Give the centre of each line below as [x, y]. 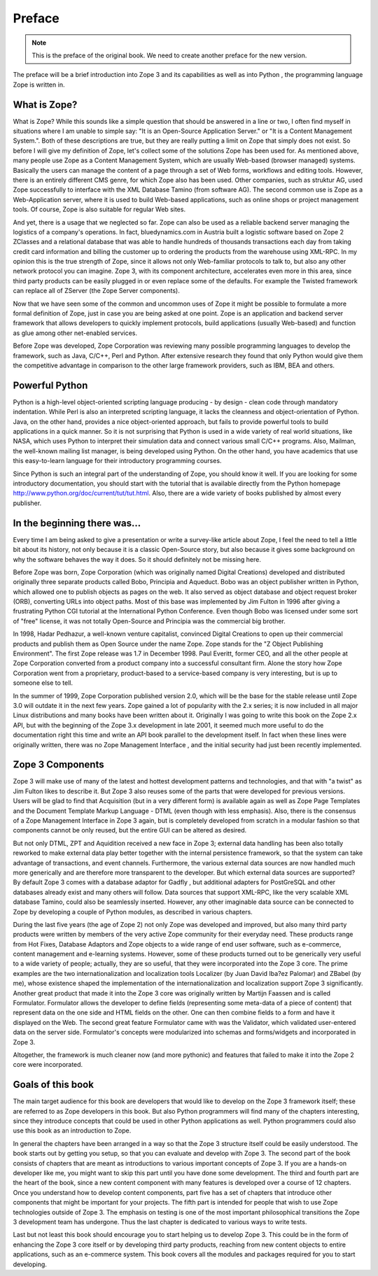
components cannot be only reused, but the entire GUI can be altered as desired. [130, 830]
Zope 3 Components [58, 765]
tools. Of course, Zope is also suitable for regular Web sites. [99, 209]
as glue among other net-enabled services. [75, 333]
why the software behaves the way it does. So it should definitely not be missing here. [137, 559]
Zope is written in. [39, 85]
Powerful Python [50, 385]
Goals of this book [54, 1085]
